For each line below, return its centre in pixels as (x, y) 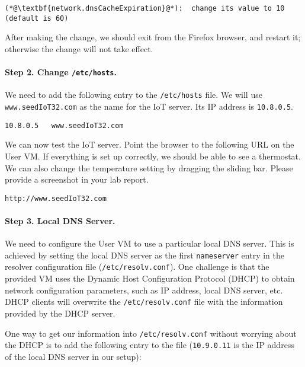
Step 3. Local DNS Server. (60, 220)
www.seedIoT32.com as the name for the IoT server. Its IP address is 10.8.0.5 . (149, 106)
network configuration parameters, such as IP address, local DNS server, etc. (144, 290)
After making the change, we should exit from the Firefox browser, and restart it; (153, 37)
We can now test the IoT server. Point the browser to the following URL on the (150, 144)
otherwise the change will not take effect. (79, 48)
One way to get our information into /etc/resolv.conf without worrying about (151, 333)
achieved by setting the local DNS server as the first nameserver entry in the (145, 255)
